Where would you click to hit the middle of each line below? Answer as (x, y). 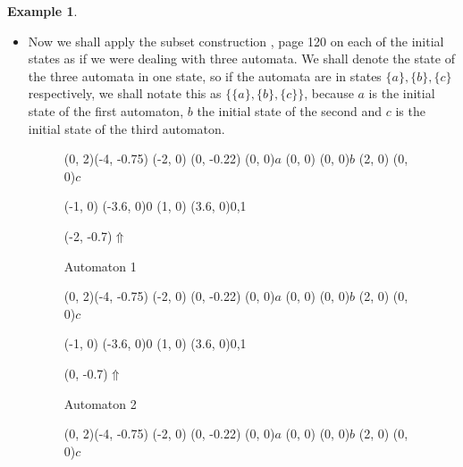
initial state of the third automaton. (126, 128)
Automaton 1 (100, 266)
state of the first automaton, (106, 110)
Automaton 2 (100, 403)
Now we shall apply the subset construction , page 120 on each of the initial (236, 41)
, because (329, 93)
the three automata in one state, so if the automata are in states (205, 75)
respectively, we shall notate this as (125, 93)
